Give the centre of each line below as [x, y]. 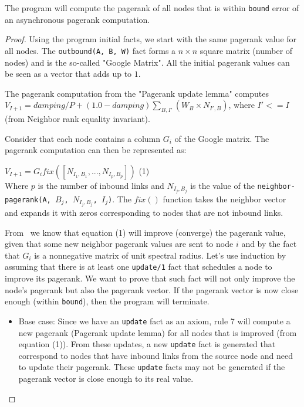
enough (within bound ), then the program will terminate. [107, 301]
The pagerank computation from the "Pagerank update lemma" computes [137, 93]
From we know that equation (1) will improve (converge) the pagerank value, [145, 232]
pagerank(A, [28, 200]
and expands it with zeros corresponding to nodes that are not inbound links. [144, 213]
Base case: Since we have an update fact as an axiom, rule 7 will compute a [154, 320]
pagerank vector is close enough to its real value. [106, 379]
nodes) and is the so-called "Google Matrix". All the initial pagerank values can [147, 62]
